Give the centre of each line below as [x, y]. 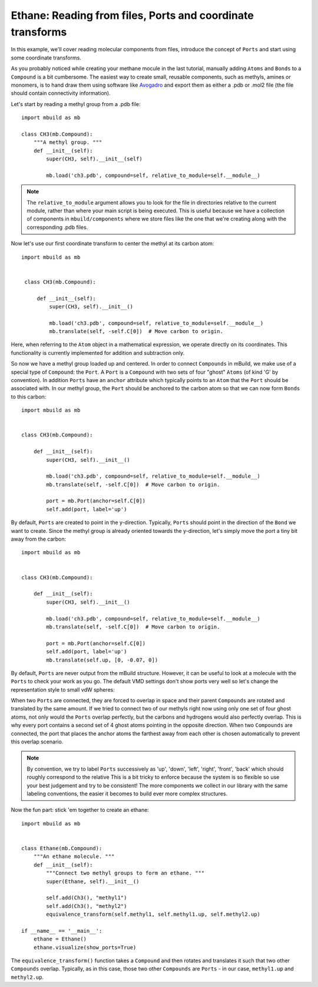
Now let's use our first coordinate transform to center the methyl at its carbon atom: [112, 244]
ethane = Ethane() [60, 939]
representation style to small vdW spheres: [63, 689]
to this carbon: [29, 397]
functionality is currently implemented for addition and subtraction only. [98, 353]
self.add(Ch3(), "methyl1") [87, 898]
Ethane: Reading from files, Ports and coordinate [132, 15]
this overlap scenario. [37, 742]
